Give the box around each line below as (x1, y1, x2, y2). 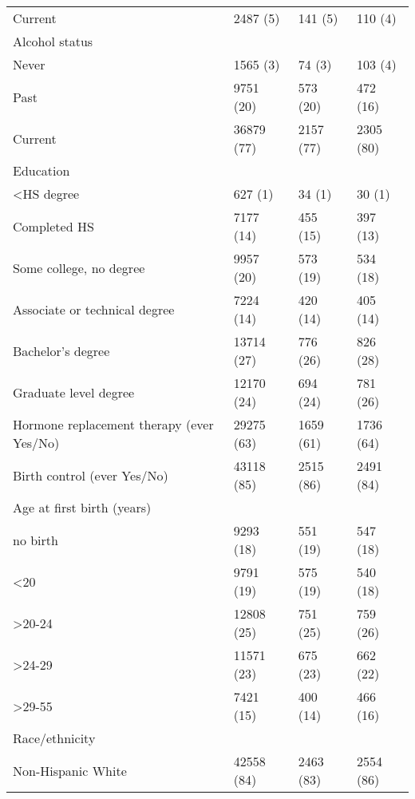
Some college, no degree (13, 258, 145, 277)
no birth (13, 530, 58, 549)
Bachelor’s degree (13, 341, 110, 360)
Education (13, 161, 70, 180)
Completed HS (13, 216, 94, 235)
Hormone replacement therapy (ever (13, 415, 214, 433)
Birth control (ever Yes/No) (13, 465, 168, 485)
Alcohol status (13, 32, 93, 50)
